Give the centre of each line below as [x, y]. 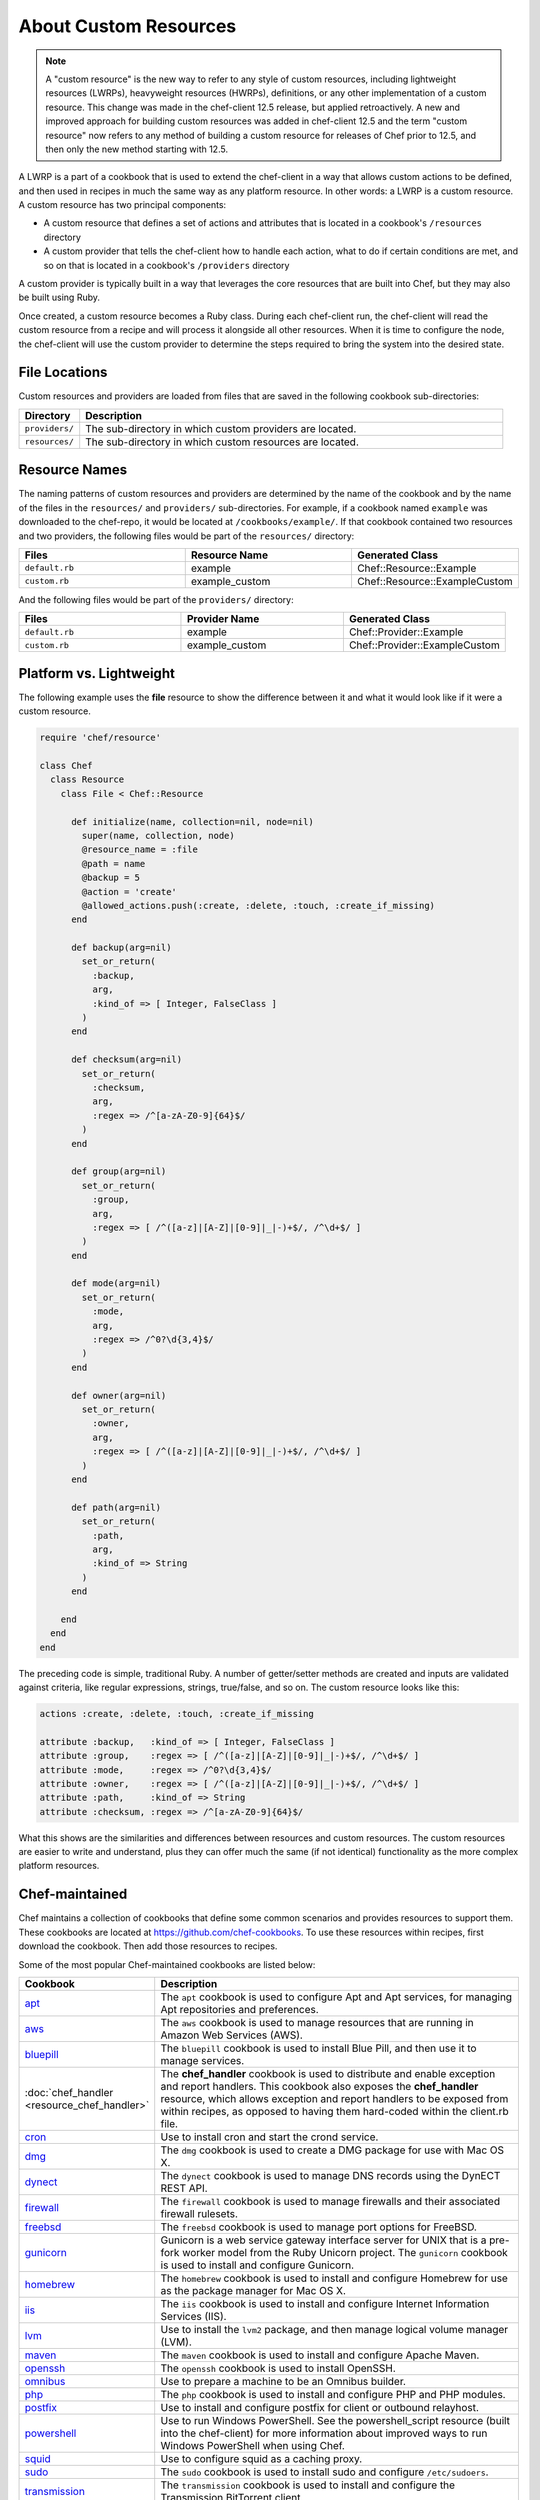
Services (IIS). [193, 2316]
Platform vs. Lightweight [96, 673]
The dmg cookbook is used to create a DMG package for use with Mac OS [332, 2150]
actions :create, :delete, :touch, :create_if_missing [176, 1713]
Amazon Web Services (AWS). [232, 2035]
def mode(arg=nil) [116, 1283]
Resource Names [73, 470]
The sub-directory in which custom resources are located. [222, 442]
